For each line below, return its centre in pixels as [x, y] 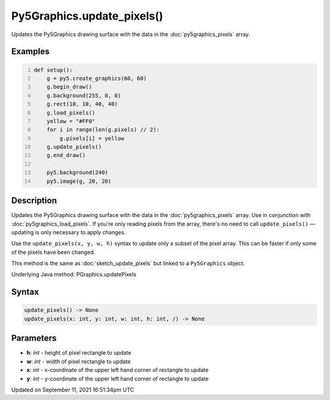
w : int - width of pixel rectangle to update [79, 361]
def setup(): [53, 70]
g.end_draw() [66, 155]
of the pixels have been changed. [53, 252]
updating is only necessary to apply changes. [68, 232]
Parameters [34, 339]
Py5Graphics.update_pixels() [87, 16]
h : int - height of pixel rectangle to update [79, 353]
